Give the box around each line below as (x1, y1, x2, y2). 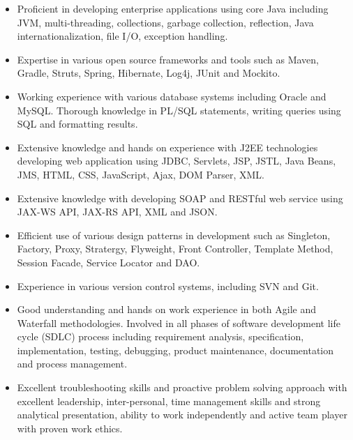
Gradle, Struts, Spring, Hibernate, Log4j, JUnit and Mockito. (17, 66, 280, 80)
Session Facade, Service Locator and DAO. (17, 255, 200, 269)
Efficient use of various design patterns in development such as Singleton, (17, 227, 331, 242)
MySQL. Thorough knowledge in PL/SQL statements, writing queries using (17, 103, 341, 117)
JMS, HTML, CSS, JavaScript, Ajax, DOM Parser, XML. (17, 167, 264, 181)
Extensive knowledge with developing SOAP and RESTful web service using (17, 190, 343, 205)
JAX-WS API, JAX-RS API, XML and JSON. (17, 204, 218, 219)
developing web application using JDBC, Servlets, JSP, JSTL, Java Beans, (17, 153, 336, 168)
